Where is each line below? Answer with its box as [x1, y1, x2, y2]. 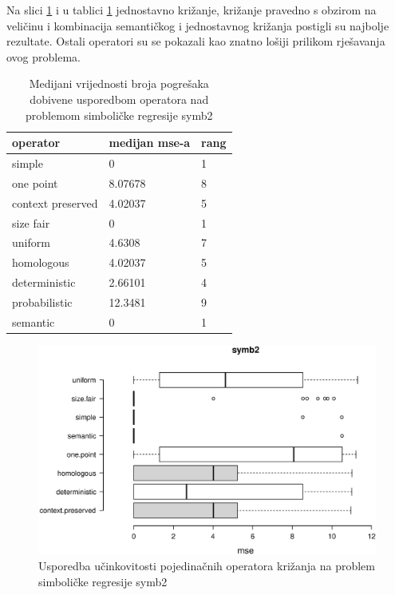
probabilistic [12, 293, 73, 310]
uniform [12, 234, 50, 251]
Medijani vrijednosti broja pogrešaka [29, 75, 209, 92]
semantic [12, 313, 55, 330]
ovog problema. [6, 48, 81, 65]
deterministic [12, 274, 76, 291]
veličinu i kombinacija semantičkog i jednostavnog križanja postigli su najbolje [6, 17, 389, 34]
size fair [12, 214, 50, 231]
